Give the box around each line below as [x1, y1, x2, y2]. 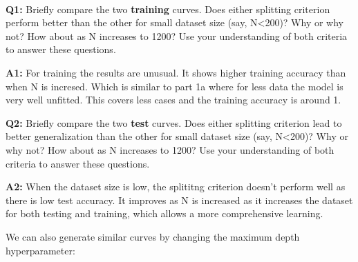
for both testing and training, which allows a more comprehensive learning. [6, 206, 323, 221]
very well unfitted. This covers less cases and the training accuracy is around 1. [6, 92, 341, 107]
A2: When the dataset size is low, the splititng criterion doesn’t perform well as [6, 179, 346, 194]
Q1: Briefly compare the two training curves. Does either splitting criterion [6, 1, 330, 16]
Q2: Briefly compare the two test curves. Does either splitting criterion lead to [6, 115, 342, 130]
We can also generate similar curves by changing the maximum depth [6, 229, 300, 243]
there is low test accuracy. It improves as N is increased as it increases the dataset [6, 192, 353, 207]
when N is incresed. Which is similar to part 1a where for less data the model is [6, 79, 343, 93]
